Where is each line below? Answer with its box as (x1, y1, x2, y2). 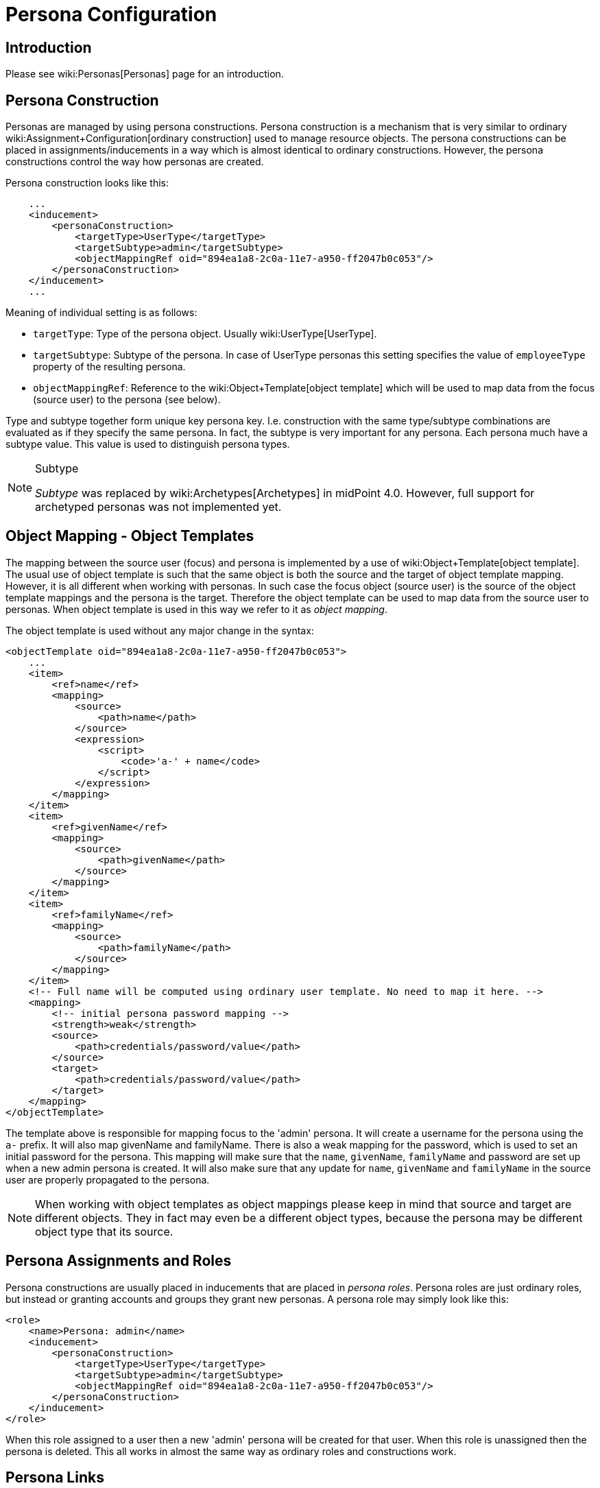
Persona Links (5, 1469, 104, 1487)
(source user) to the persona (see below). (33, 394, 221, 406)
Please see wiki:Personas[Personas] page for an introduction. (5, 68, 284, 80)
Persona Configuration (5, 3, 217, 26)
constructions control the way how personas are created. (5, 156, 264, 168)
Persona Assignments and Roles (5, 1252, 232, 1270)
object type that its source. (35, 1224, 173, 1238)
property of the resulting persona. (33, 361, 186, 373)
